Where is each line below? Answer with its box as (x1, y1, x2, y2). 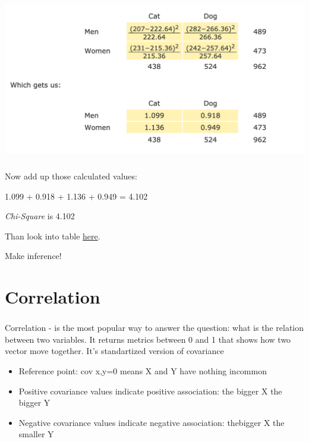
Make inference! (5, 250, 62, 262)
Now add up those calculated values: (5, 169, 137, 182)
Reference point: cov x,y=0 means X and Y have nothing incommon (18, 364, 267, 377)
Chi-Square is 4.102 (5, 210, 75, 222)
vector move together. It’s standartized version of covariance (5, 345, 224, 357)
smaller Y (18, 428, 54, 440)
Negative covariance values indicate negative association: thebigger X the (18, 416, 285, 428)
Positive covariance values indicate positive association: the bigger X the (18, 384, 282, 397)
